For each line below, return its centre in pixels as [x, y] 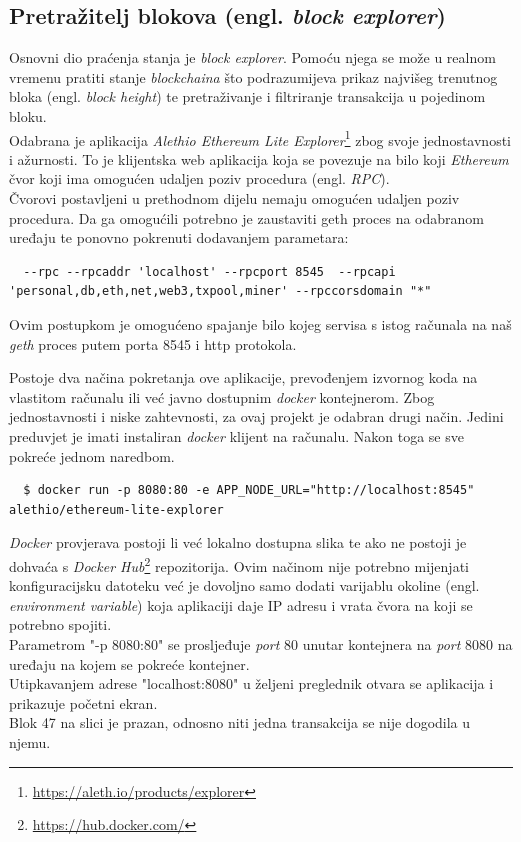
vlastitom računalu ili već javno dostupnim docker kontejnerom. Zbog [222, 396]
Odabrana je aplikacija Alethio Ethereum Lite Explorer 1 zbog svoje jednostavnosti [260, 138]
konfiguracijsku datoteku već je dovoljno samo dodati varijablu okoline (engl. [244, 585]
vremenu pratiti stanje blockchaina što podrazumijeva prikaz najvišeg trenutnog [253, 76]
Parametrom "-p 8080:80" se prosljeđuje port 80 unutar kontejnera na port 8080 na [261, 643]
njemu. [30, 741]
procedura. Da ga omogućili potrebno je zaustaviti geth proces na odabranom [247, 217]
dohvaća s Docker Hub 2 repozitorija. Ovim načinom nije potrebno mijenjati [239, 564]
